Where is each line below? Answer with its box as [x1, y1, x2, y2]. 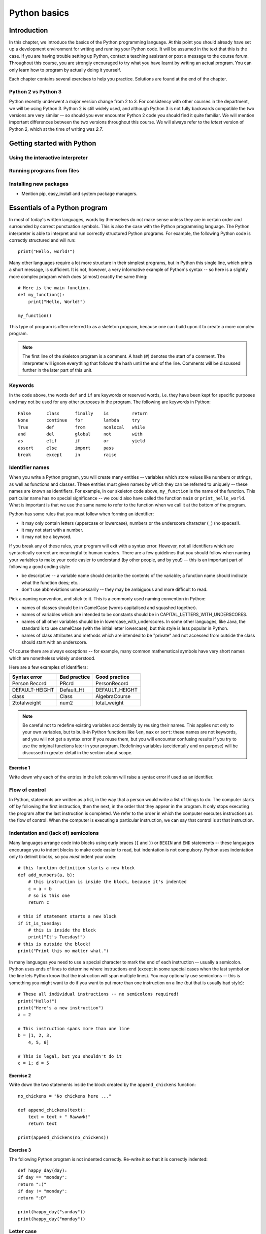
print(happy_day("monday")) [18, 1216, 86, 1222]
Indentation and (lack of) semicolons [9, 829, 99, 836]
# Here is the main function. [18, 285, 91, 291]
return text [28, 1121, 57, 1126]
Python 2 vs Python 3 [9, 88, 62, 95]
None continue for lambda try [18, 418, 140, 423]
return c [28, 900, 49, 905]
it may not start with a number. [21, 527, 84, 533]
